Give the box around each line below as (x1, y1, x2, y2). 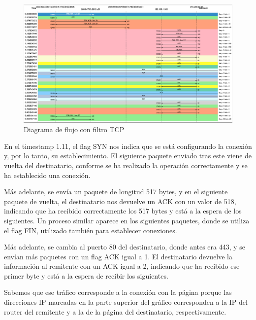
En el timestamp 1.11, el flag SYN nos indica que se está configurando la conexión (4, 141, 252, 151)
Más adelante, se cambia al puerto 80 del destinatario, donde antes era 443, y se (4, 242, 246, 252)
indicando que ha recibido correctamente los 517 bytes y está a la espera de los (4, 206, 242, 216)
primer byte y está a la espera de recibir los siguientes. (4, 270, 168, 281)
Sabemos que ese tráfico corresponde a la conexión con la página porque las (4, 287, 232, 297)
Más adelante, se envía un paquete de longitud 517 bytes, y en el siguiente (4, 186, 228, 197)
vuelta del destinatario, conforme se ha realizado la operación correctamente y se (4, 160, 248, 170)
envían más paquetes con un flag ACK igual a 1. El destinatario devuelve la (4, 251, 233, 261)
